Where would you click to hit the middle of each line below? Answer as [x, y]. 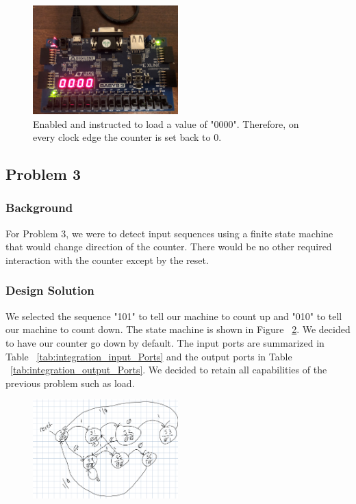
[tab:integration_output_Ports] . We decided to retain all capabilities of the [169, 370]
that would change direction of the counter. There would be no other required [169, 247]
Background [39, 208]
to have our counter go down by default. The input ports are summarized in [165, 342]
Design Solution [50, 290]
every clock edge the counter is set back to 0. [127, 137]
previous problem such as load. [70, 383]
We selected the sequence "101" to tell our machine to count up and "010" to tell [174, 316]
